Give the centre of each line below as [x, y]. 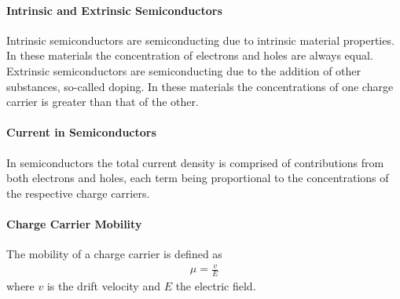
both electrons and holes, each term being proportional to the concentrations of [198, 178]
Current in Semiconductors [81, 132]
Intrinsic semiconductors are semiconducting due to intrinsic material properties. [200, 40]
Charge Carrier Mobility [74, 223]
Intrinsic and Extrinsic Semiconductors [114, 10]
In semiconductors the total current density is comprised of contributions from [195, 162]
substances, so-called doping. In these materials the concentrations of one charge [200, 86]
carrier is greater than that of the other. [103, 102]
